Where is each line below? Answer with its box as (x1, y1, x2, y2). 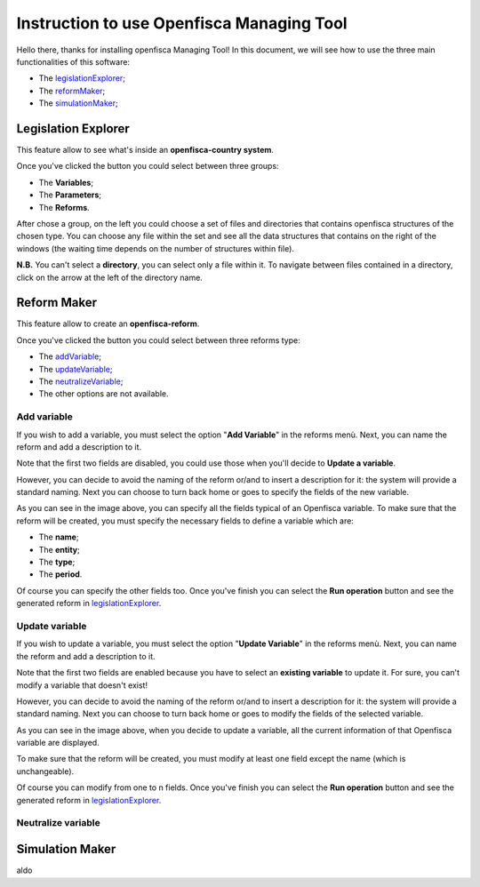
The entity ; (38, 544, 80, 555)
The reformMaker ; (38, 85, 106, 96)
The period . (38, 569, 83, 579)
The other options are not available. (38, 388, 169, 399)
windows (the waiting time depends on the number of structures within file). (16, 243, 295, 253)
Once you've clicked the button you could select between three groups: (16, 161, 279, 172)
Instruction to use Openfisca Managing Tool (16, 13, 348, 33)
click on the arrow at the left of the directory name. (16, 272, 204, 283)
